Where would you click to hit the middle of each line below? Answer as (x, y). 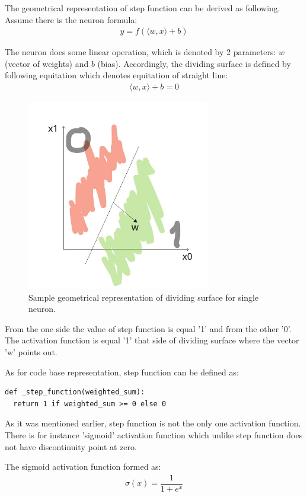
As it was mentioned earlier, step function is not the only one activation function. (153, 423)
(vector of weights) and (47, 63)
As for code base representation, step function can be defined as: (122, 372)
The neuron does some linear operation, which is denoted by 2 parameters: (140, 52)
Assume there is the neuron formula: (71, 19)
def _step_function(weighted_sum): (75, 392)
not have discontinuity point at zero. (71, 446)
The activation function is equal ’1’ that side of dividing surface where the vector (152, 340)
